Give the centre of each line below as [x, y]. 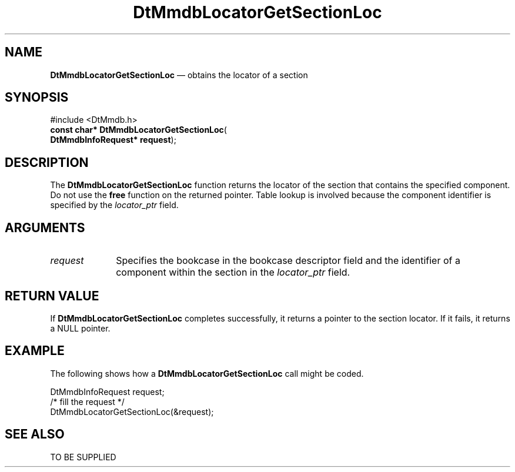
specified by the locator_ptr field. [114, 205]
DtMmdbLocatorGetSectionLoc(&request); [132, 411]
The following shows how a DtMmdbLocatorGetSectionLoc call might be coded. [207, 373]
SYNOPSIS [37, 98]
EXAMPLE [35, 351]
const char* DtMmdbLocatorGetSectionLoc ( [138, 130]
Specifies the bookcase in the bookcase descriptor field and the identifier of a [288, 261]
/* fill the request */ [87, 401]
